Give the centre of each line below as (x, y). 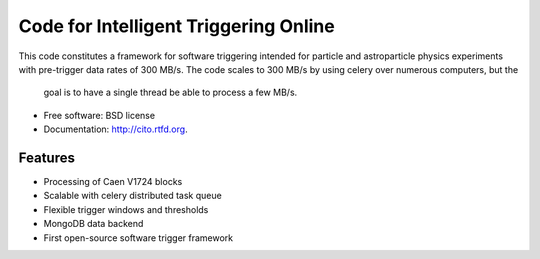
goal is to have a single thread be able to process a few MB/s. (170, 92)
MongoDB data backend (93, 224)
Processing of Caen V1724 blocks (113, 182)
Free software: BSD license (99, 115)
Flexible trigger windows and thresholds (126, 209)
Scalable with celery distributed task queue (132, 196)
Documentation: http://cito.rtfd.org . (116, 129)
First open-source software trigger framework (138, 237)
